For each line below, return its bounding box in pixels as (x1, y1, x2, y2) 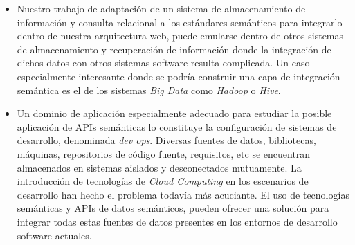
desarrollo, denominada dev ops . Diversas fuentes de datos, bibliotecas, (17, 133, 316, 147)
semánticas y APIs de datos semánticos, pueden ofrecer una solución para (17, 201, 329, 215)
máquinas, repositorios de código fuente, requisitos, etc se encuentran (17, 146, 311, 161)
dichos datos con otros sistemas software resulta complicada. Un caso (17, 55, 310, 70)
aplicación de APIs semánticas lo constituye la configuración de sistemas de (17, 119, 337, 134)
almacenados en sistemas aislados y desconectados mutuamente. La (17, 160, 302, 174)
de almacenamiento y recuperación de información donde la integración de (17, 42, 331, 56)
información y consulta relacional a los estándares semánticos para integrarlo (17, 15, 343, 29)
